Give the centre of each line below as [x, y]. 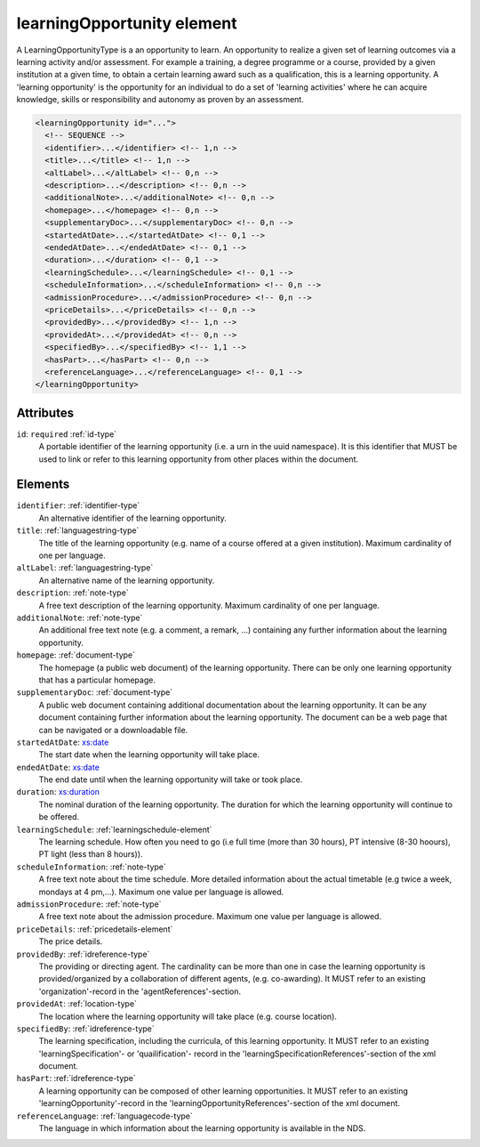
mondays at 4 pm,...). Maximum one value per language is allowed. [161, 892]
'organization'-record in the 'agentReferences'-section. [140, 991]
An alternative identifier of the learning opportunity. [132, 518]
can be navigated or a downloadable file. [113, 730]
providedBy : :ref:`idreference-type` [83, 954]
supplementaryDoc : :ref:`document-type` [95, 692]
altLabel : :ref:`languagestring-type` [85, 568]
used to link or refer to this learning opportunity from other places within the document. [199, 459]
